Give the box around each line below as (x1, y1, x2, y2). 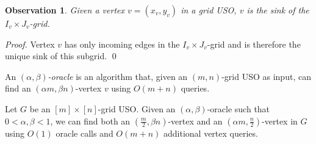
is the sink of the (246, 4, 309, 16)
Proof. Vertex (5, 37, 55, 50)
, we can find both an (50, 114, 131, 127)
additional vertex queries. (163, 126, 258, 139)
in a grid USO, (181, 4, 237, 16)
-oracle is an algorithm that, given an (48, 70, 188, 82)
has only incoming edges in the (64, 37, 180, 50)
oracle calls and (56, 126, 113, 139)
